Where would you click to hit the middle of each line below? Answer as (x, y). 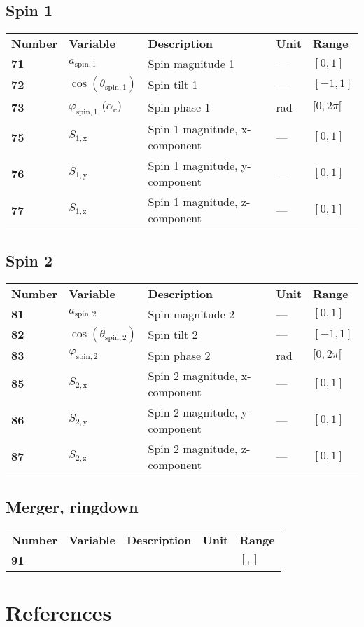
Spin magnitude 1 (191, 64)
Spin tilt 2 (173, 335)
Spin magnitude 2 (191, 313)
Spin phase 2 (179, 355)
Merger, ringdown (72, 506)
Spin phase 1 (179, 107)
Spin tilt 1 (173, 84)
